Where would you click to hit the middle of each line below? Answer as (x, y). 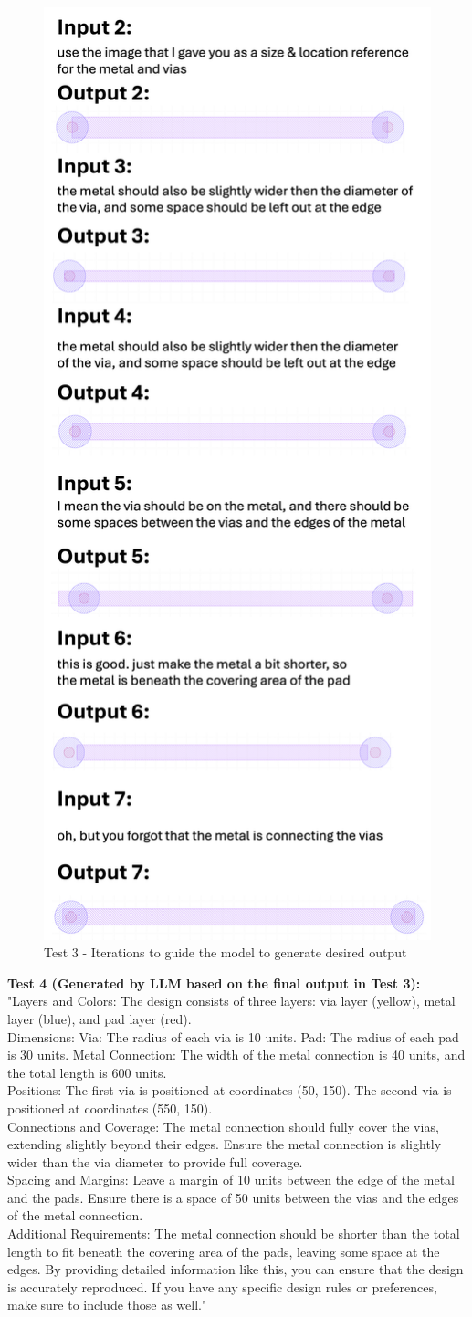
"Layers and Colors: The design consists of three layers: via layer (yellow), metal (231, 1001)
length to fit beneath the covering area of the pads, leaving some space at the (224, 1251)
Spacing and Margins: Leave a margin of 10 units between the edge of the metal (231, 1180)
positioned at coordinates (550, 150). (110, 1108)
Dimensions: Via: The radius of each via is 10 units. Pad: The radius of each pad (233, 1036)
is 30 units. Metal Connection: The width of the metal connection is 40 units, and (236, 1055)
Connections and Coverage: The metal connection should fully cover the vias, (223, 1126)
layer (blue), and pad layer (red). (100, 1018)
